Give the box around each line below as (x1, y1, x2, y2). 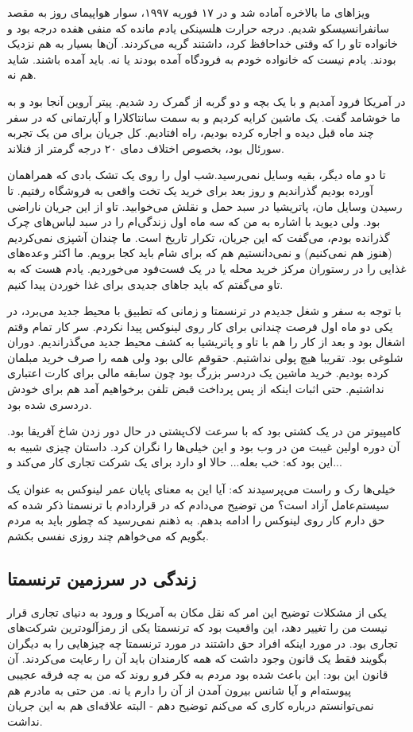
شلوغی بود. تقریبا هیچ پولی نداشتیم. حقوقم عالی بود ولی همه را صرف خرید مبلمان (7, 348, 403, 365)
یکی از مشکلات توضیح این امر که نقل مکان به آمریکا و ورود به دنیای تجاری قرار (7, 603, 387, 620)
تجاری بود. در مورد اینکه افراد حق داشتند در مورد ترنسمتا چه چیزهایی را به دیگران (7, 634, 398, 651)
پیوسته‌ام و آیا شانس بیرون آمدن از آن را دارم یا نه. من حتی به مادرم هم (7, 681, 352, 698)
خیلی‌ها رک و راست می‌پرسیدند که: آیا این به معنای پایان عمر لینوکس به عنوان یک (7, 481, 396, 497)
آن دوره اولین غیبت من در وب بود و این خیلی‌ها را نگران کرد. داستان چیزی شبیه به (7, 438, 400, 454)
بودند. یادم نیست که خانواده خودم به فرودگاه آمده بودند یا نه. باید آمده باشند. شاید (7, 50, 396, 67)
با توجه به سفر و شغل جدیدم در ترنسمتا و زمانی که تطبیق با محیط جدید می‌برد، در (7, 302, 402, 319)
